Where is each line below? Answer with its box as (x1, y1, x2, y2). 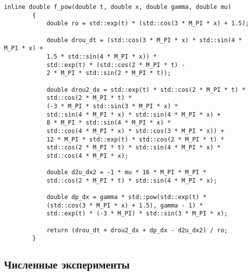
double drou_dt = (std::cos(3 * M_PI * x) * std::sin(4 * (46, 36, 242, 44)
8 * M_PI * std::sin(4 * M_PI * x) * (46, 119, 171, 127)
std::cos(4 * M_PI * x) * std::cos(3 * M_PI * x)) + (46, 127, 224, 135)
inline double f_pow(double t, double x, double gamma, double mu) (4, 3, 232, 10)
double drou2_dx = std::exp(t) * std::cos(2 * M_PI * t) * (46, 86, 246, 93)
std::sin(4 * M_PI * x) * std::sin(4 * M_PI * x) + (46, 111, 221, 118)
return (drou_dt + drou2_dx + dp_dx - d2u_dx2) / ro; (46, 226, 228, 234)
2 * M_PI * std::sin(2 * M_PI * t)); (46, 69, 171, 77)
